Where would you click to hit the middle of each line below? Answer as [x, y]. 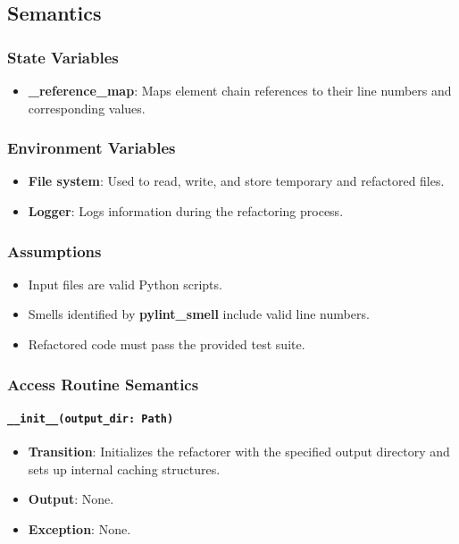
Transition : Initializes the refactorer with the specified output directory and [239, 452]
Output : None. [71, 499]
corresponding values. [87, 108]
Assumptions [54, 251]
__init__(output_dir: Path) [91, 419]
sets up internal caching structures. [124, 469]
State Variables [63, 57]
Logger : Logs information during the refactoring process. [186, 211]
